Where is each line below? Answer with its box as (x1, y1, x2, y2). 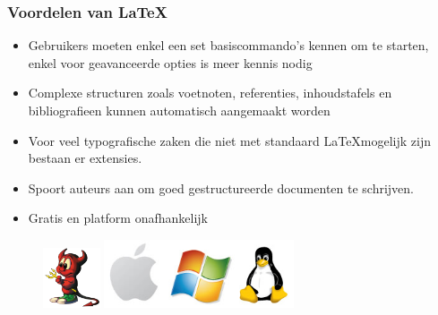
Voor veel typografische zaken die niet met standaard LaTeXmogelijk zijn (28, 131, 432, 149)
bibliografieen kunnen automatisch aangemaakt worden (28, 101, 331, 119)
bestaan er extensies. (28, 149, 142, 167)
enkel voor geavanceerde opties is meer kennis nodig (28, 53, 313, 72)
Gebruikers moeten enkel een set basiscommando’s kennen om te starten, (28, 36, 429, 55)
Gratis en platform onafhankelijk (28, 209, 208, 227)
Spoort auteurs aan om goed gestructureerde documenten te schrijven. (28, 178, 414, 197)
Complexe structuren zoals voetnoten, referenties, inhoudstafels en (28, 83, 392, 102)
